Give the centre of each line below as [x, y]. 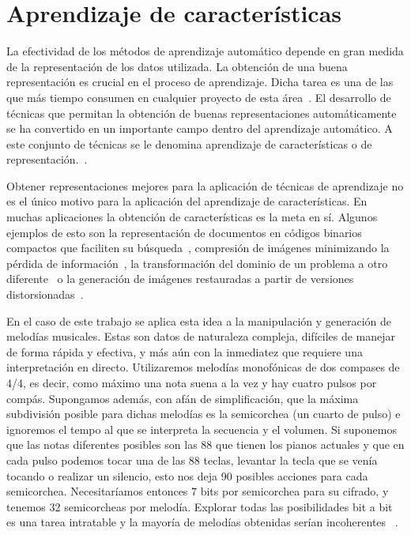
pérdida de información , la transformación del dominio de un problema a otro [197, 263]
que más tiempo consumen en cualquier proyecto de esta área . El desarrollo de [199, 97]
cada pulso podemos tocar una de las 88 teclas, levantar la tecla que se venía [192, 460]
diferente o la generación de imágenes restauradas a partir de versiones [180, 279]
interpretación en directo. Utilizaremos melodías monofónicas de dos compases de [203, 367]
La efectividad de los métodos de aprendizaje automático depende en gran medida [205, 51]
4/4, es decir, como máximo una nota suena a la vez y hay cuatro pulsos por [192, 382]
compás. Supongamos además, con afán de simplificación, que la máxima [183, 398]
